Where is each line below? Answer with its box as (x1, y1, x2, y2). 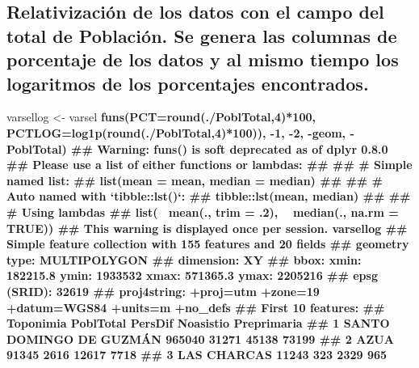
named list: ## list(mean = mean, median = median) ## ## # (6, 171, 383, 188)
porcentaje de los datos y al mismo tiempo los (6, 47, 399, 72)
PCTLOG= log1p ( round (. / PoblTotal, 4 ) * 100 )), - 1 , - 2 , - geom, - (6, 124, 354, 141)
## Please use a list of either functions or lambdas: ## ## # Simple (6, 156, 413, 173)
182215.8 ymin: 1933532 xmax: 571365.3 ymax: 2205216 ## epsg (6, 267, 378, 284)
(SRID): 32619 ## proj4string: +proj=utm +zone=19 (6, 282, 320, 299)
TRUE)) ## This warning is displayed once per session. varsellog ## (6, 219, 408, 236)
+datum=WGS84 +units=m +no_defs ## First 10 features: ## (6, 298, 385, 315)
